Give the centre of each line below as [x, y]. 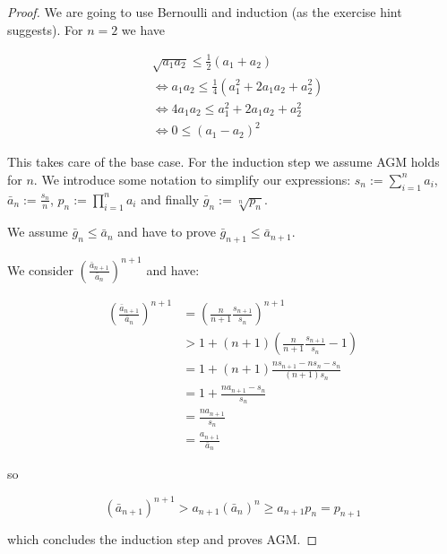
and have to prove [167, 232]
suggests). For [45, 29]
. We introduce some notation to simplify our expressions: [192, 179]
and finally [170, 199]
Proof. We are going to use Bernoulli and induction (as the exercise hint [205, 12]
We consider [41, 269]
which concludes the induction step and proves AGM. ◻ [163, 539]
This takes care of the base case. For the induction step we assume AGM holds [223, 162]
